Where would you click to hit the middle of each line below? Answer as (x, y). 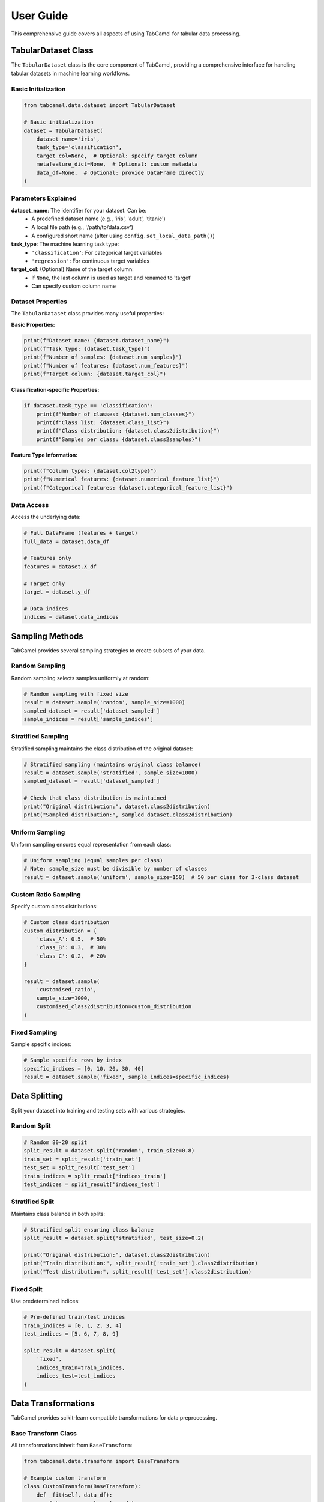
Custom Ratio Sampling (46, 894)
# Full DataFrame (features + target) (81, 533)
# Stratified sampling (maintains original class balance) (112, 764)
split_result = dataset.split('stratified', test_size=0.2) (114, 1238)
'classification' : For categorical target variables (97, 252)
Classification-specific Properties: (55, 390)
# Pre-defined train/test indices (74, 1317)
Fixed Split (27, 1289)
